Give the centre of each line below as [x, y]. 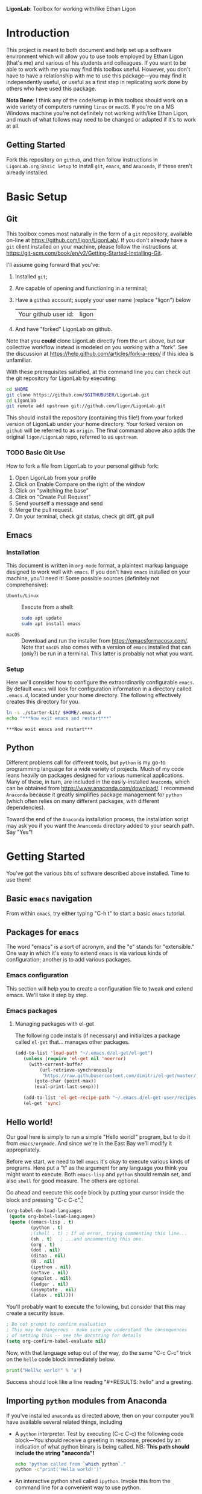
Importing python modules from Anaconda [87, 1401]
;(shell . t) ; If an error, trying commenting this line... [109, 1233]
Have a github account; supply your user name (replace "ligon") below [103, 300]
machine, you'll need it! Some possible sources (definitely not [83, 578]
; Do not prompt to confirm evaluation [56, 1325]
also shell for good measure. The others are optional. [73, 1181]
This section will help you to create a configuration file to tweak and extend [99, 988]
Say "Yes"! [20, 832]
